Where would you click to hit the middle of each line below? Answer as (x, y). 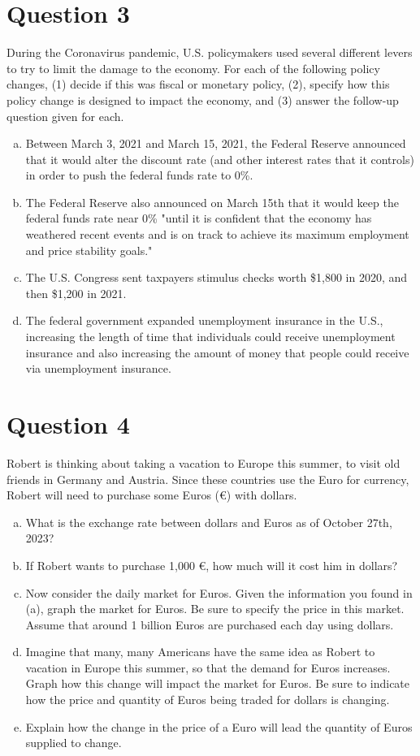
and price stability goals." (89, 250)
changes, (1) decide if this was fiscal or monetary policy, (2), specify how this (198, 84)
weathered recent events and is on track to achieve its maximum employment (217, 234)
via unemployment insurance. (98, 368)
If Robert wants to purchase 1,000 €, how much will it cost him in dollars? (212, 565)
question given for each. (65, 116)
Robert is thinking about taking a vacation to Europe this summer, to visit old (204, 462)
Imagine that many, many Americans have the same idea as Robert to (200, 652)
